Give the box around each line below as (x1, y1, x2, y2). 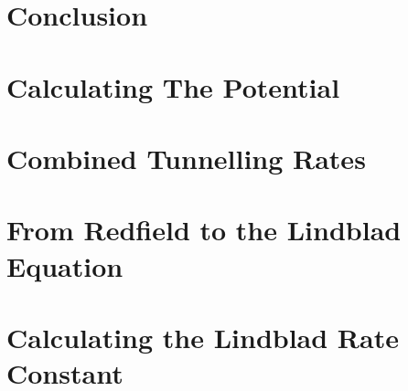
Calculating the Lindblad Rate (6, 318, 399, 355)
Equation (6, 247, 123, 284)
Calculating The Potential (6, 68, 340, 105)
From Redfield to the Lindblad (6, 211, 402, 248)
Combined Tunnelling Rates (6, 139, 366, 176)
